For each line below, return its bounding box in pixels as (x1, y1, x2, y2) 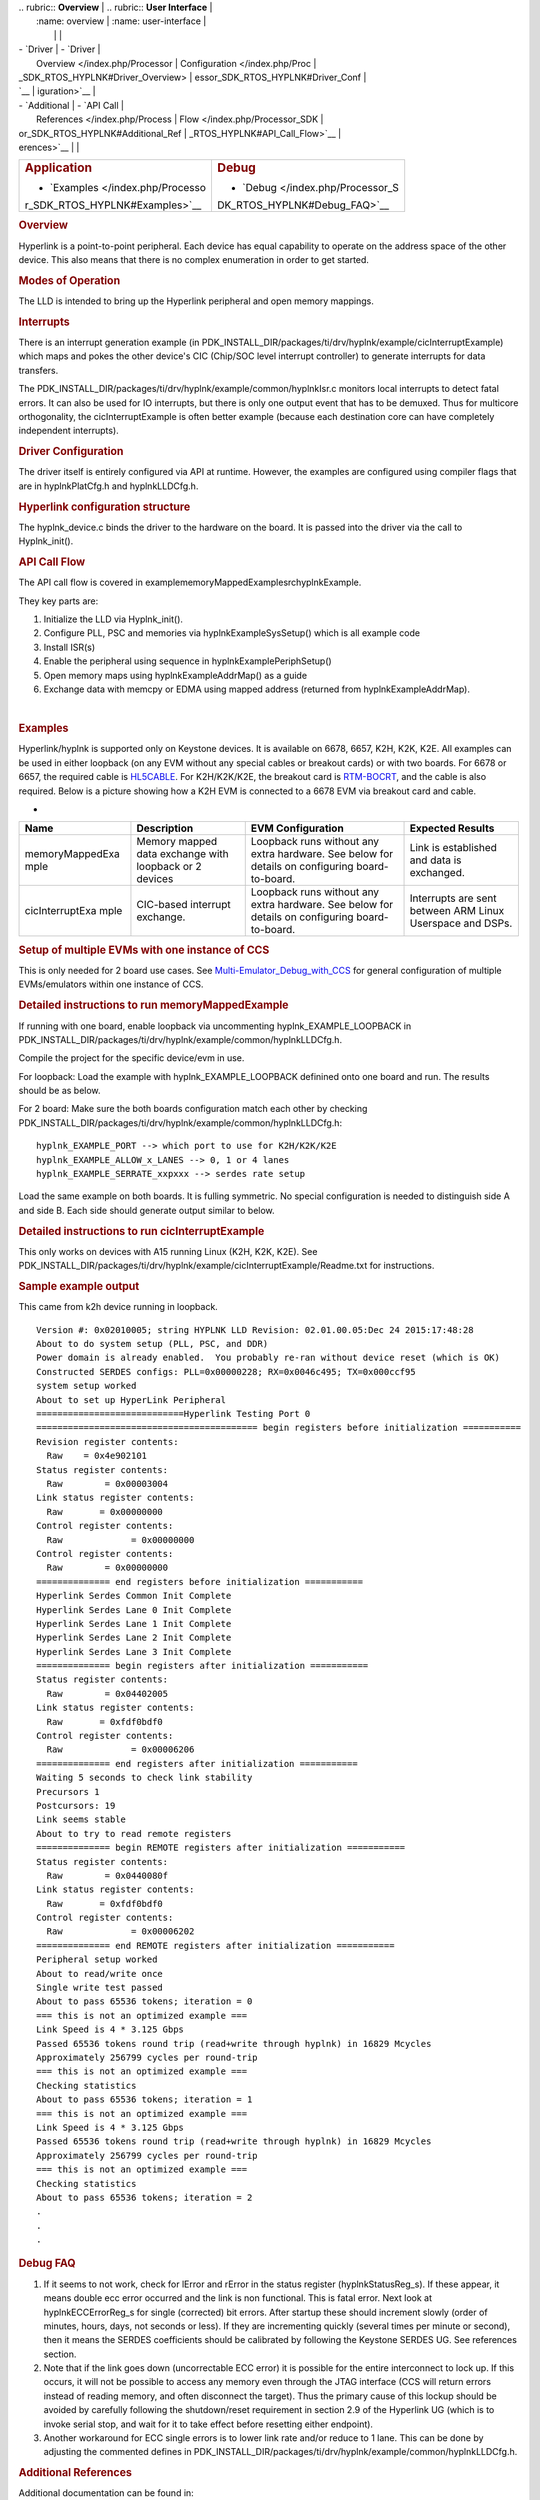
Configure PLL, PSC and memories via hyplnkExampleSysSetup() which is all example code (43, 627, 420, 639)
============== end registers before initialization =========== (36, 1576, 364, 1587)
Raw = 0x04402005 (46, 1688, 169, 1699)
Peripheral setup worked (36, 1954, 158, 1965)
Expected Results (409, 821, 495, 835)
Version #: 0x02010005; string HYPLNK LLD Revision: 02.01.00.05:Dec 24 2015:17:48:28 (36, 1324, 474, 1335)
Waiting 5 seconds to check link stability (36, 1772, 253, 1784)
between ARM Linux (409, 904, 505, 918)
